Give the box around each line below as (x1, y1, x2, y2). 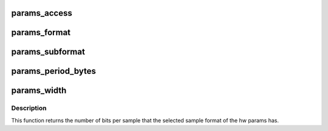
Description (11, 104, 47, 112)
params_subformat (11, 47, 85, 57)
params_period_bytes (11, 66, 97, 76)
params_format (11, 27, 71, 38)
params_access (11, 8, 72, 18)
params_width (11, 86, 67, 96)
